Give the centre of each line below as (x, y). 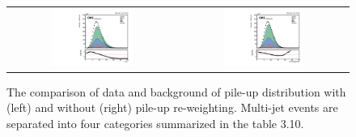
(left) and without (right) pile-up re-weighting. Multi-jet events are (172, 107)
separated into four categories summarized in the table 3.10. (155, 123)
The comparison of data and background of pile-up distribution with (176, 91)
